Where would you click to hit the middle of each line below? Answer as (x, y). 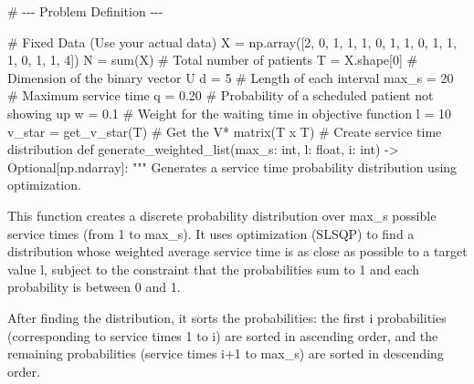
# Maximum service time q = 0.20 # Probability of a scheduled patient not (221, 95)
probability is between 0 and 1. (94, 287)
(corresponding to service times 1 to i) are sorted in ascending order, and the (223, 335)
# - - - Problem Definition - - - (85, 11)
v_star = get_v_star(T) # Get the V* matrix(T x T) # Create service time (225, 131)
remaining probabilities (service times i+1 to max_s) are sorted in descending (226, 353)
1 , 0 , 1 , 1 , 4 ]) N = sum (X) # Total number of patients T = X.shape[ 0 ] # (213, 60)
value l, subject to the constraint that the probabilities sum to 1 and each (214, 269)
